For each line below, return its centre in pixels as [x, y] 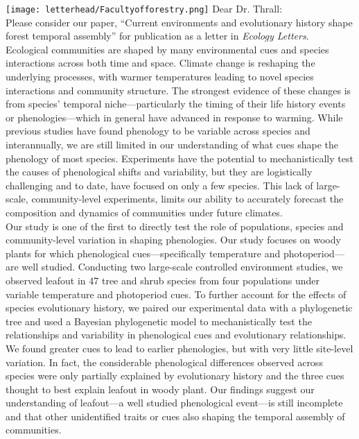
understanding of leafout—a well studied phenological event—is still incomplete [174, 403]
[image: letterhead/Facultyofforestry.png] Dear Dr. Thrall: [144, 8]
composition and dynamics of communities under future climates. [144, 212]
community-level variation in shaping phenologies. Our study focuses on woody [173, 240]
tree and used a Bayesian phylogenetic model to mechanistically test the [159, 321]
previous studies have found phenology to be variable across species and [158, 131]
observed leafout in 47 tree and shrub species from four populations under [163, 280]
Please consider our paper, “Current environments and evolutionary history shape [179, 22]
